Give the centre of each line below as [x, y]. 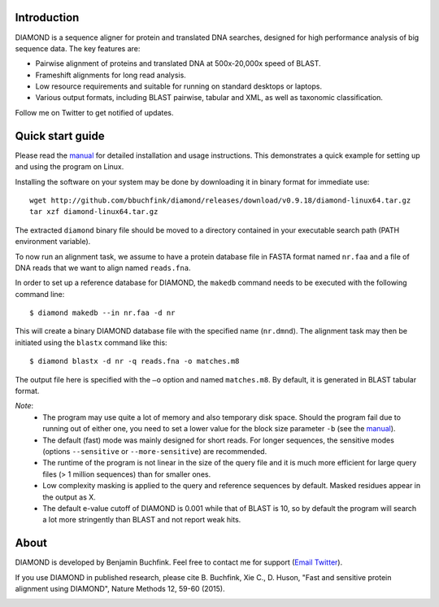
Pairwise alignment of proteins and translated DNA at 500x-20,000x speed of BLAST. [178, 63]
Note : [24, 406]
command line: [40, 294]
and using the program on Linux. [70, 167]
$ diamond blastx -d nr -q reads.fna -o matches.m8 [135, 361]
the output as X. [70, 497]
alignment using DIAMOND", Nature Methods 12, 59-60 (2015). [120, 589]
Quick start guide [60, 135]
